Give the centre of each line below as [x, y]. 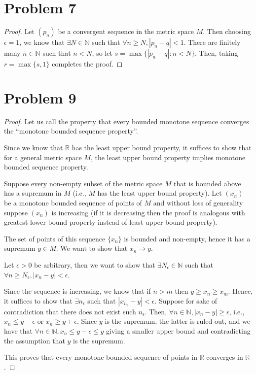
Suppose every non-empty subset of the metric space [83, 183]
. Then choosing [227, 31]
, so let [102, 53]
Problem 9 [40, 97]
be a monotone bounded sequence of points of [73, 203]
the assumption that [35, 340]
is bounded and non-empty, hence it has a [187, 238]
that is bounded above [207, 183]
